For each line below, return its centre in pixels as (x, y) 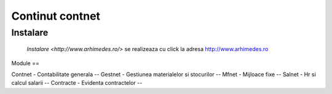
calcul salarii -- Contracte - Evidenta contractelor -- (77, 83)
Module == (25, 63)
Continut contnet (56, 16)
